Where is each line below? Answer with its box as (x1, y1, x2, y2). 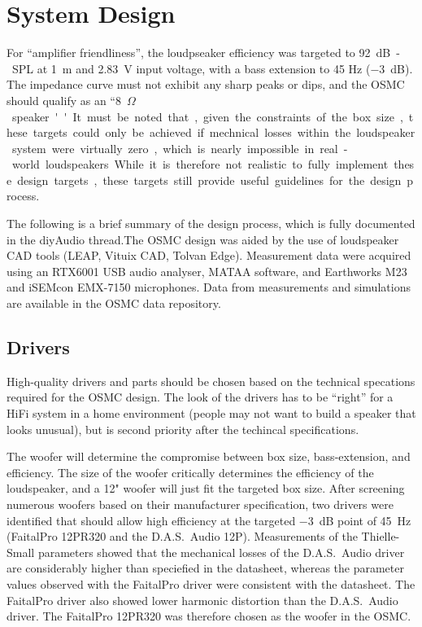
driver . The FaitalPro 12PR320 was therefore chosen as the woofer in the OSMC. (7, 607, 411, 625)
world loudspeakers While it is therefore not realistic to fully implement (11, 156, 389, 173)
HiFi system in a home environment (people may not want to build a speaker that (7, 405, 416, 422)
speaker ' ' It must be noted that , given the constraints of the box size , (11, 107, 403, 125)
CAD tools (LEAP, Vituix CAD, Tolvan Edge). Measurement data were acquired (7, 247, 411, 264)
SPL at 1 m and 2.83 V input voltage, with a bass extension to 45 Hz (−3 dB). (11, 59, 413, 77)
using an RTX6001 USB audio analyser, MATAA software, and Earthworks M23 (7, 262, 407, 279)
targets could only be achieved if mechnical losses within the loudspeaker (33, 124, 415, 141)
